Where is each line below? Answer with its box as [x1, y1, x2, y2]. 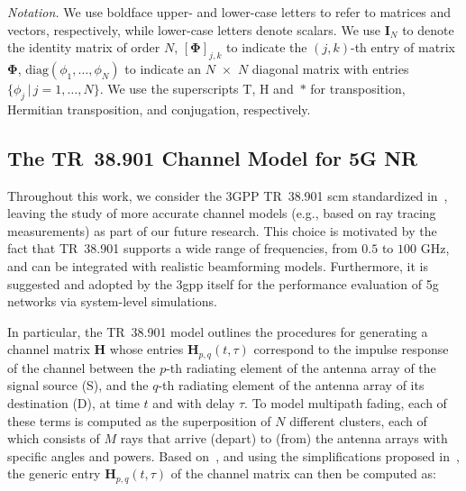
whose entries [109, 340, 184, 359]
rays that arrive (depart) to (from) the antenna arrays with [120, 429, 448, 448]
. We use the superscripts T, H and [99, 78, 294, 97]
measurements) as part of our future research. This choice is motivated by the [7, 221, 437, 240]
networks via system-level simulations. [7, 292, 217, 311]
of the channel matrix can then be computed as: [170, 464, 436, 483]
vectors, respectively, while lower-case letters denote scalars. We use [7, 20, 381, 39]
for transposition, [310, 78, 406, 97]
